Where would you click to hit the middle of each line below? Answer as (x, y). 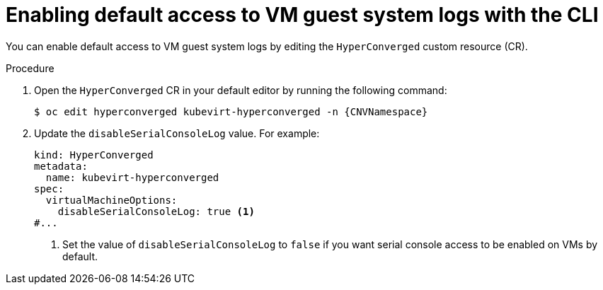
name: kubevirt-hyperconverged (132, 177)
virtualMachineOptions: (111, 200)
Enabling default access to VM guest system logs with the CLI (302, 15)
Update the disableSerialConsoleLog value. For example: (177, 133)
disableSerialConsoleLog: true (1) (156, 211)
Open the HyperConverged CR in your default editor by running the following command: (241, 90)
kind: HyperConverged (94, 155)
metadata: (61, 166)
